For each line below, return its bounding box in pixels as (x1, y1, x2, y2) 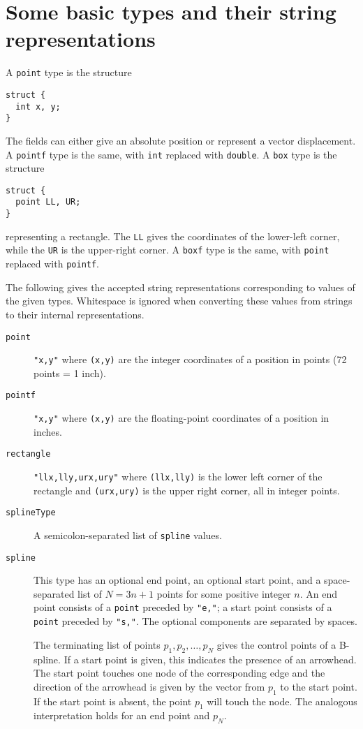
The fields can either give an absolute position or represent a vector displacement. (6, 133, 356, 147)
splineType (6, 508, 56, 518)
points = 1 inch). (34, 365, 106, 380)
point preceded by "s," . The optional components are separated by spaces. (34, 614, 357, 628)
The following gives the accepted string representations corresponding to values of (6, 279, 355, 294)
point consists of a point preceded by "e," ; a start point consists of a (34, 600, 332, 614)
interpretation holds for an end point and (34, 708, 210, 723)
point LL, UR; (15, 197, 81, 207)
